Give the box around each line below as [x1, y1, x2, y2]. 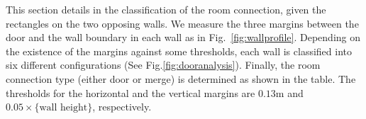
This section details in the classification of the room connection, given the [6, 2, 326, 16]
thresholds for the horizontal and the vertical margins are [6, 85, 255, 100]
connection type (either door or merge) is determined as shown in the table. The [6, 71, 356, 86]
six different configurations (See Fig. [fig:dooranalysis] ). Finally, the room [6, 57, 321, 72]
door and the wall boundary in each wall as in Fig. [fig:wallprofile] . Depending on [6, 30, 361, 45]
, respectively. [92, 99, 152, 114]
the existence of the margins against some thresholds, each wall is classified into [6, 43, 352, 58]
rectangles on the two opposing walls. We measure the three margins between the [6, 16, 359, 30]
